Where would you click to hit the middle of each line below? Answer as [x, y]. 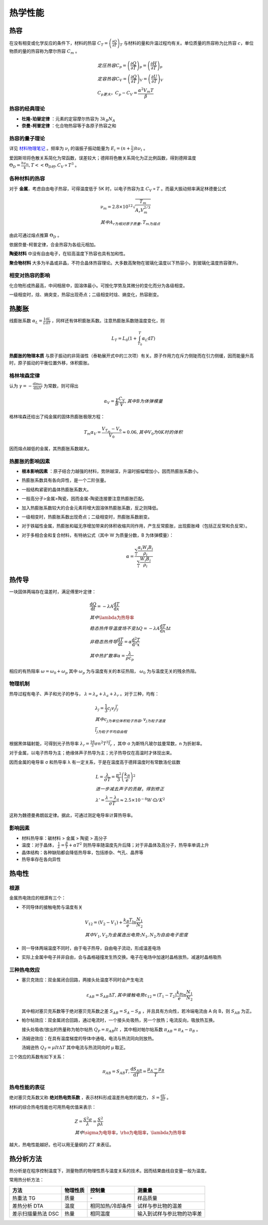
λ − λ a [112, 798]
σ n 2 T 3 [101, 743]
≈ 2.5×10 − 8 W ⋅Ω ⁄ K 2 [142, 800]
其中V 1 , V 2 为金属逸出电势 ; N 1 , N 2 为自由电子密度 [136, 935]
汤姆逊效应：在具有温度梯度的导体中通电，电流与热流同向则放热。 [89, 1038]
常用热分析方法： [27, 1180]
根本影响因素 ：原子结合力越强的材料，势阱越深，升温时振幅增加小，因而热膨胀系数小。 [111, 471]
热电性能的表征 [27, 1087]
